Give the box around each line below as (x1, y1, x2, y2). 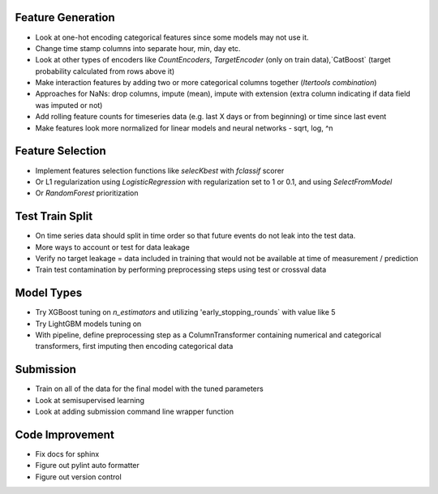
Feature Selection (15, 144, 107, 158)
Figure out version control (35, 471, 122, 482)
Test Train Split (15, 209, 93, 223)
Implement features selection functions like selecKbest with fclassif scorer (35, 165, 285, 175)
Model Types (15, 286, 83, 300)
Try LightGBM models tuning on (35, 319, 142, 329)
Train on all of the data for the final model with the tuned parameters (35, 384, 264, 393)
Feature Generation (15, 11, 115, 24)
